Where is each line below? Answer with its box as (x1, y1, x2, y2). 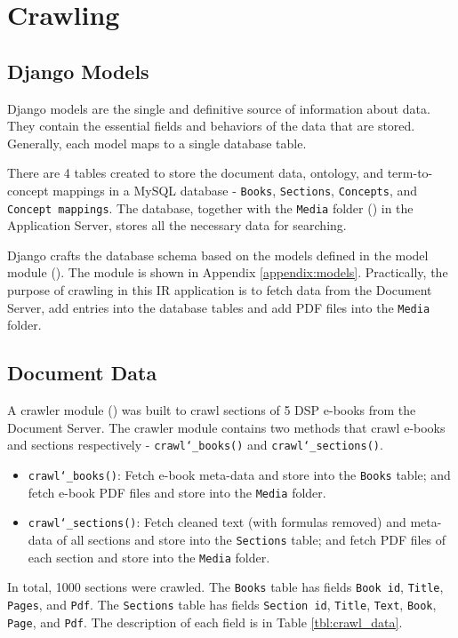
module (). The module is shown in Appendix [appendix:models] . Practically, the (7, 263, 448, 282)
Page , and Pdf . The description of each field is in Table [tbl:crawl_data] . (7, 612, 403, 631)
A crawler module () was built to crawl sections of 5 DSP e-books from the (7, 401, 416, 419)
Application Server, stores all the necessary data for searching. (7, 216, 347, 235)
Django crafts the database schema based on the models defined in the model (7, 245, 429, 264)
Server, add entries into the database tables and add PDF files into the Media (7, 298, 430, 316)
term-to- (387, 163, 433, 182)
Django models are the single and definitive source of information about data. (7, 99, 430, 117)
